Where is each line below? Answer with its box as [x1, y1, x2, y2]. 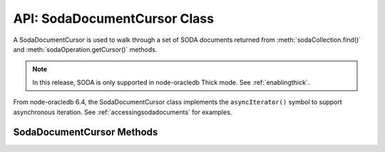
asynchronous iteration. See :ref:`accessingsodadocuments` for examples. [13, 107, 232, 116]
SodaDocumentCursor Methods [13, 126, 158, 139]
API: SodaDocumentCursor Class [13, 11, 214, 26]
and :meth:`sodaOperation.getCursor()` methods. [13, 45, 158, 53]
